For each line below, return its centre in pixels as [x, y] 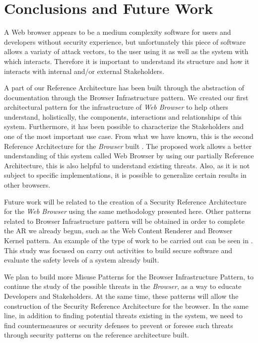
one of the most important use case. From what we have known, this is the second [129, 136]
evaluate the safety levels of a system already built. [82, 260]
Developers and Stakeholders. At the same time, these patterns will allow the [121, 296]
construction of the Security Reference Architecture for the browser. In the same [126, 306]
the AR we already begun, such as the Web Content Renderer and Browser [118, 231]
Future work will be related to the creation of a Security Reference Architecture [125, 201]
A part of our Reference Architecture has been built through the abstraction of [124, 88]
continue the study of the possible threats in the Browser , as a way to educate [123, 286]
